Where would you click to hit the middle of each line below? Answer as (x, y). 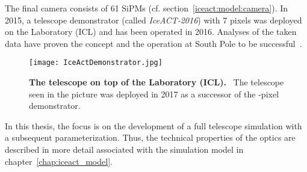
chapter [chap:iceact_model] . (59, 161)
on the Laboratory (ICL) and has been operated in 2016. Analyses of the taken (151, 32)
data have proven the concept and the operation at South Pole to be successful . (153, 43)
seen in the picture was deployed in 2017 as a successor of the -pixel (154, 94)
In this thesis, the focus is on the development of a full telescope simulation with (153, 125)
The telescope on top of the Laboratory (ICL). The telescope (157, 82)
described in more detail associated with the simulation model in (124, 149)
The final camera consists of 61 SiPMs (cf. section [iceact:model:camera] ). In (147, 8)
